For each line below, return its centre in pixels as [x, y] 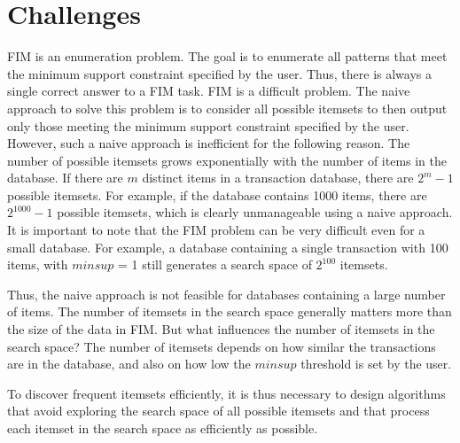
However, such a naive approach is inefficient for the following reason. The [209, 143]
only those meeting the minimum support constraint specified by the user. [208, 125]
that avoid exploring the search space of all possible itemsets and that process [218, 411]
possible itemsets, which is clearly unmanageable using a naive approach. [255, 212]
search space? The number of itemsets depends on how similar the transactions [222, 346]
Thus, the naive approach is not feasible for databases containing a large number [226, 294]
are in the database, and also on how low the [129, 364]
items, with [38, 264]
